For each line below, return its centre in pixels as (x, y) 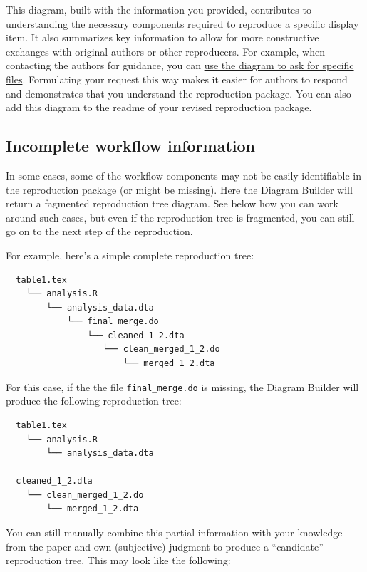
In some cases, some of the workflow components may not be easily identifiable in (183, 175)
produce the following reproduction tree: (94, 401)
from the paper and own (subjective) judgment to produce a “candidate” (165, 546)
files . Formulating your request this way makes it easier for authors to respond (177, 79)
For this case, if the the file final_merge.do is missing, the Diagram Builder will (182, 386)
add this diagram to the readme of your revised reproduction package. (159, 107)
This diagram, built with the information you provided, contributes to (159, 9)
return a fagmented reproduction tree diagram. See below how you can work (172, 203)
